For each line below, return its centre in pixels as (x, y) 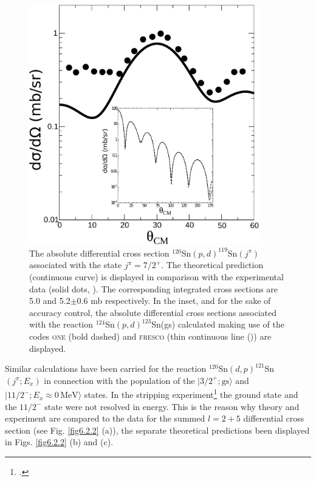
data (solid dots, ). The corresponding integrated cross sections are (154, 288)
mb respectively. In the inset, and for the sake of (181, 301)
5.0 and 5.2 (50, 301)
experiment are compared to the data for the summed (105, 418)
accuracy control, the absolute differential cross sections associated (153, 312)
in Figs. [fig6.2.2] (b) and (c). (59, 442)
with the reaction (61, 324)
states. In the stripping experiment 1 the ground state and (191, 394)
